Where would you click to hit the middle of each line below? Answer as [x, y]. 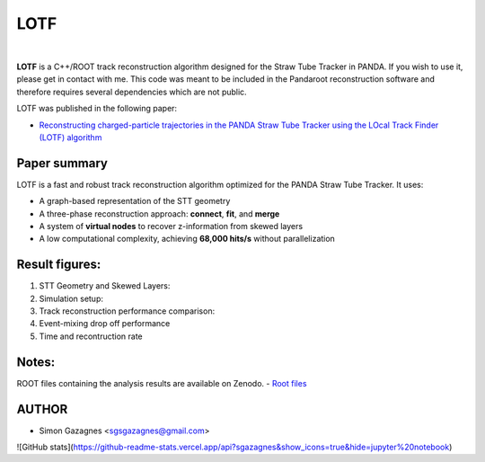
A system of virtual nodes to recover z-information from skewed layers [171, 226]
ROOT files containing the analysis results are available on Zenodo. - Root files [162, 383]
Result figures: [59, 265]
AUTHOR [42, 409]
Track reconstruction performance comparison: [127, 311]
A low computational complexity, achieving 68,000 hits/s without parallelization [187, 239]
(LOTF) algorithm [71, 137]
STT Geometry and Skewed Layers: [105, 286]
